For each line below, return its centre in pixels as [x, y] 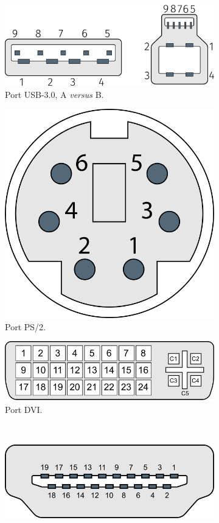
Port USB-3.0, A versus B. [54, 94]
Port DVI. [24, 409]
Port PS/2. [25, 326]
